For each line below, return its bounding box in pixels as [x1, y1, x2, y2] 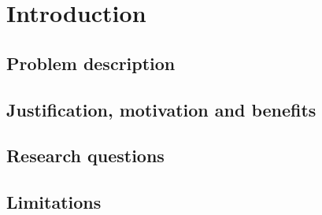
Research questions [6, 143, 165, 168]
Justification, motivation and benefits [6, 97, 316, 121]
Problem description [6, 50, 176, 75]
